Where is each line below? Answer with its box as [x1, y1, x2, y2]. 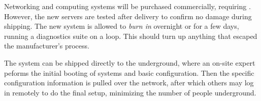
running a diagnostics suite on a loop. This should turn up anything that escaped [4, 30, 257, 41]
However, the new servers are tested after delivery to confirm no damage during [4, 11, 252, 21]
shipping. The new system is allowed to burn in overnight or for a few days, [4, 21, 239, 31]
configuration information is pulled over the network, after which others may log [4, 77, 254, 88]
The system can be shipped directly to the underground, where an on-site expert [4, 57, 255, 68]
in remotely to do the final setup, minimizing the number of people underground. [4, 87, 256, 97]
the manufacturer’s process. [4, 40, 89, 51]
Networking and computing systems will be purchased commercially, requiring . [4, 1, 251, 11]
